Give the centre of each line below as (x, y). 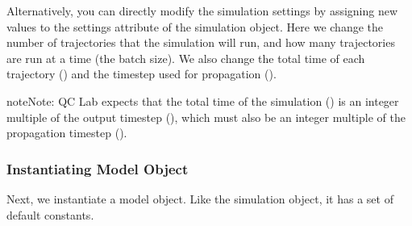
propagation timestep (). (67, 133)
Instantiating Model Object (98, 168)
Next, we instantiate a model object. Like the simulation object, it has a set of (200, 198)
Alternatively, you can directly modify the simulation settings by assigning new (202, 10)
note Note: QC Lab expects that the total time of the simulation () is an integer (203, 100)
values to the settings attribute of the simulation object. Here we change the (195, 26)
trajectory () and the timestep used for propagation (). (141, 74)
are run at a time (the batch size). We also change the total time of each (186, 58)
